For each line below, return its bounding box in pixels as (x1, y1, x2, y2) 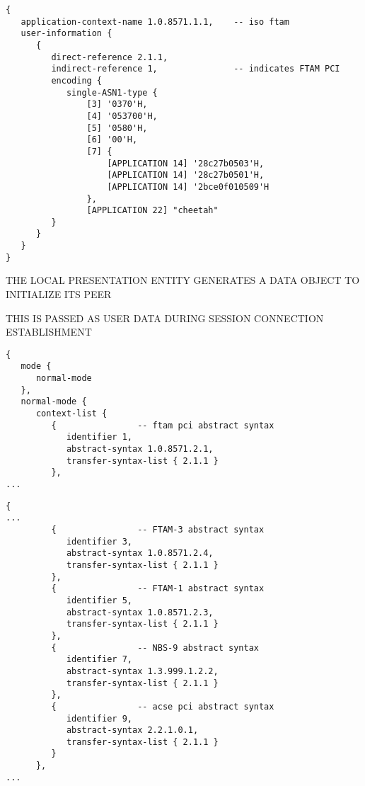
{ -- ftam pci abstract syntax (51, 420, 274, 431)
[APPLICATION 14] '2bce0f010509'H (107, 181, 270, 192)
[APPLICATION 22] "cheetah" (86, 205, 219, 216)
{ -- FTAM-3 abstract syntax (51, 525, 265, 535)
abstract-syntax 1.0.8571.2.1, (66, 444, 214, 455)
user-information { (21, 28, 112, 39)
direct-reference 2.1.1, (51, 52, 168, 62)
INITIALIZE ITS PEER (6, 287, 112, 302)
